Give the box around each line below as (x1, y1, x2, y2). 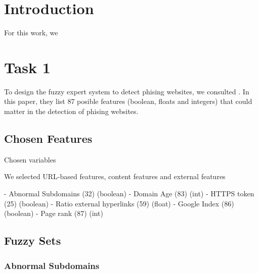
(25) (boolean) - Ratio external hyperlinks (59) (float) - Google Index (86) (4, 198, 234, 208)
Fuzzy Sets (4, 233, 61, 248)
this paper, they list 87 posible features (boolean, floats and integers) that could (4, 96, 252, 106)
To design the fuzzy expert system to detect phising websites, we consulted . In (4, 86, 249, 96)
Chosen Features (4, 131, 93, 146)
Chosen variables (4, 154, 56, 165)
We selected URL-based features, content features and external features (4, 171, 226, 182)
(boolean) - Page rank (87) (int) (4, 208, 103, 219)
